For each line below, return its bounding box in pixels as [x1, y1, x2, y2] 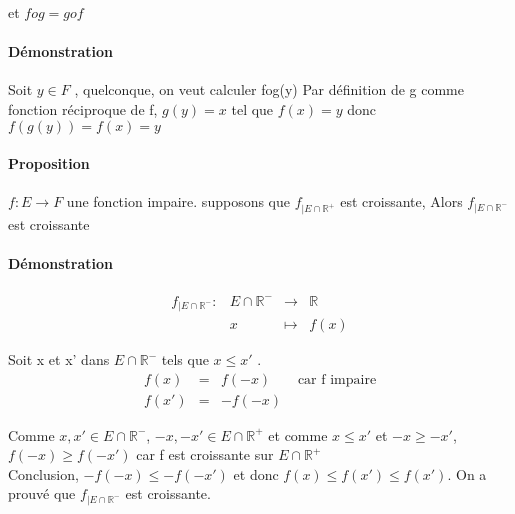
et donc [233, 463, 279, 484]
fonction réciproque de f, [8, 98, 158, 119]
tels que [161, 349, 209, 370]
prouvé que [8, 483, 76, 504]
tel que [231, 98, 274, 119]
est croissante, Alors [340, 191, 463, 212]
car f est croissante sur [136, 444, 274, 465]
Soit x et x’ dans [8, 349, 110, 370]
